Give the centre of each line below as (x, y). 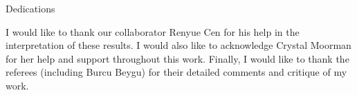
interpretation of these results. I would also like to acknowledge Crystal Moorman (178, 45)
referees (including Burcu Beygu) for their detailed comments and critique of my (176, 72)
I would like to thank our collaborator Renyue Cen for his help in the (153, 31)
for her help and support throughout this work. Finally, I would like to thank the (177, 58)
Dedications (30, 8)
